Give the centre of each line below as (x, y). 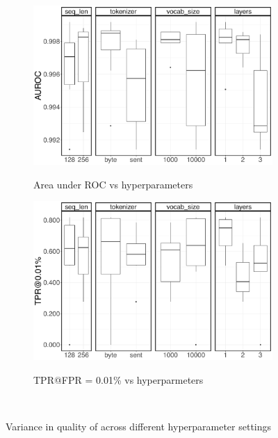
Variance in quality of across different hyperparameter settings (139, 427)
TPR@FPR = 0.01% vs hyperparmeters (118, 380)
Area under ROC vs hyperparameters (113, 184)
